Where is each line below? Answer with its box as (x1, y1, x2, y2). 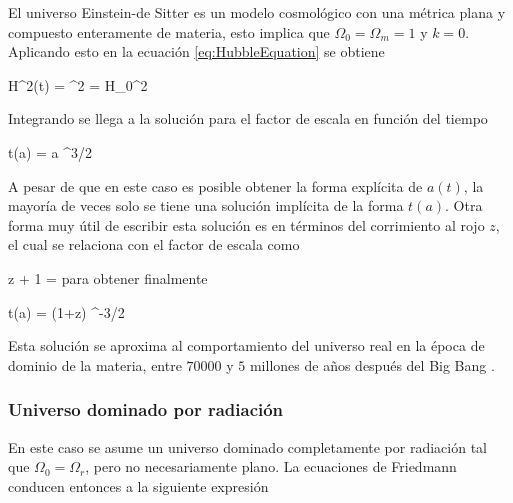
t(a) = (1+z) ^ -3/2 (8, 301, 125, 322)
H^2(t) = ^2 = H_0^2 (8, 74, 148, 95)
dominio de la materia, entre (8, 354, 182, 375)
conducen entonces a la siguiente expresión (8, 475, 269, 496)
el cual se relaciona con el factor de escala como (8, 234, 300, 255)
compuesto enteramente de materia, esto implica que (8, 21, 330, 42)
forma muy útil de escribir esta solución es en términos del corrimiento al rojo (8, 214, 485, 235)
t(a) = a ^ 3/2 (8, 141, 92, 162)
